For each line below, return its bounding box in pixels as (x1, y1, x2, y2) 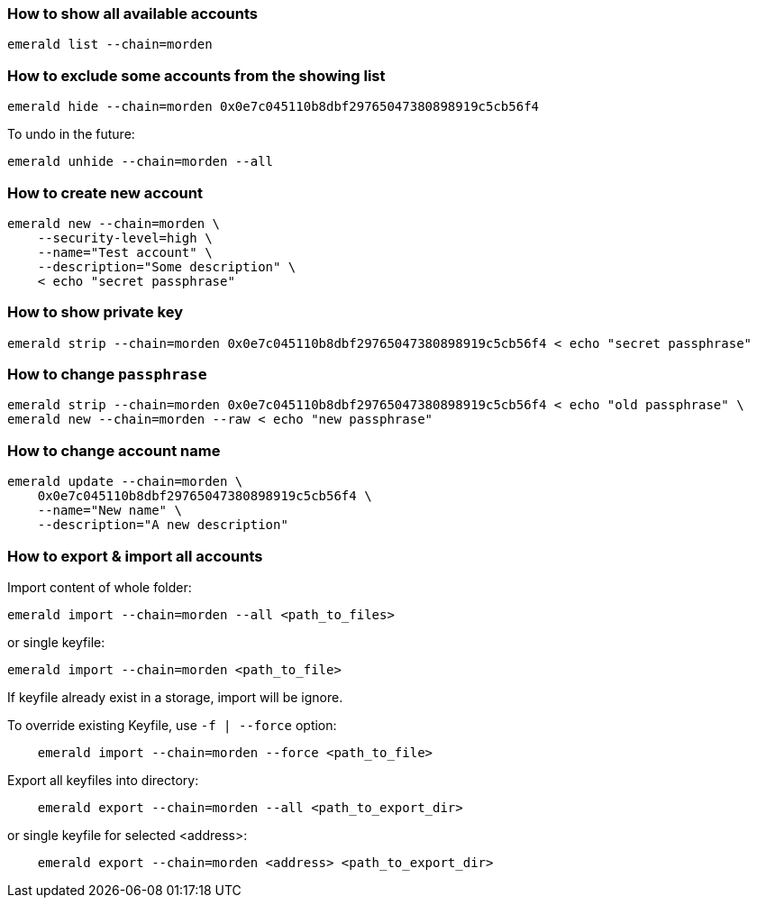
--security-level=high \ (37, 230, 213, 245)
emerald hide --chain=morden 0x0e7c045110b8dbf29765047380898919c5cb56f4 (7, 99, 540, 114)
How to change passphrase (7, 365, 207, 383)
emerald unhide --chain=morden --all (7, 154, 274, 169)
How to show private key (7, 303, 183, 322)
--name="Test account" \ (37, 244, 213, 260)
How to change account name (7, 441, 221, 460)
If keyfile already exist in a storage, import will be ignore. (7, 689, 343, 705)
